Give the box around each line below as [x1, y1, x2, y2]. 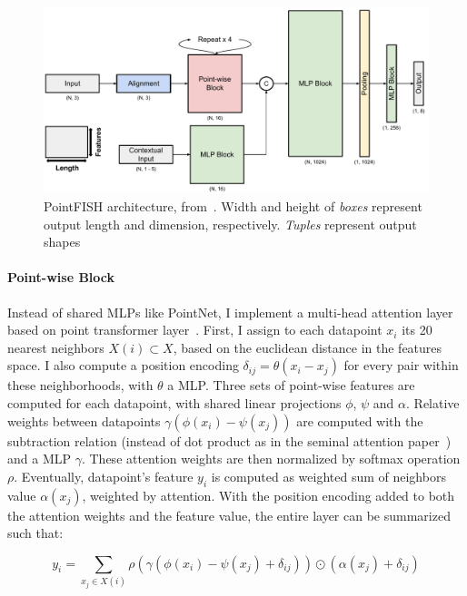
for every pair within [343, 356, 459, 375]
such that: [7, 523, 64, 542]
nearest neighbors [7, 337, 104, 357]
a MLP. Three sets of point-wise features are [167, 376, 415, 395]
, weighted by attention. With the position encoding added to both [82, 485, 455, 504]
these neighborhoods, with [7, 376, 154, 395]
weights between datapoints [7, 411, 161, 430]
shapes [44, 232, 81, 251]
